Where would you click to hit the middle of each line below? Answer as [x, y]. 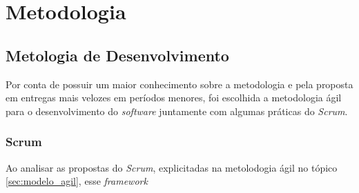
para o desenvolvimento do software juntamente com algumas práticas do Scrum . [177, 111]
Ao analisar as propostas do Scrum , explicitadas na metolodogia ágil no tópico [172, 167]
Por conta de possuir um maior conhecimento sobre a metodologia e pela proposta [179, 84]
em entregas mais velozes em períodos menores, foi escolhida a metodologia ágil [174, 98]
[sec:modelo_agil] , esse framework [77, 181]
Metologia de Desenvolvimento [117, 55]
